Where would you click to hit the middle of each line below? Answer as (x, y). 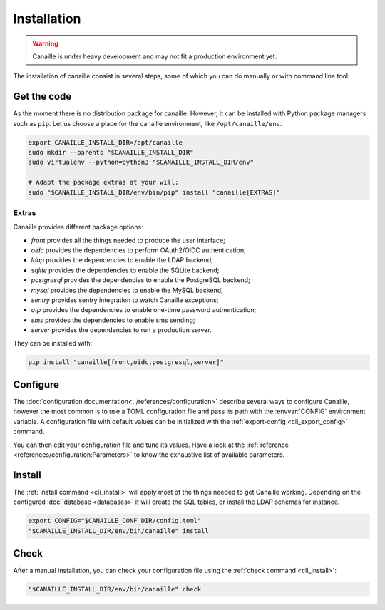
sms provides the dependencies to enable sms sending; (113, 320)
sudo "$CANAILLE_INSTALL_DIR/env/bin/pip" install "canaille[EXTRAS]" (154, 192)
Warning (45, 43)
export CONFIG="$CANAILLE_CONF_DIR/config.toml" (115, 521)
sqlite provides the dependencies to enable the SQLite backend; (125, 270)
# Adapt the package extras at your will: (103, 182)
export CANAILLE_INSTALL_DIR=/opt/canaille (106, 142)
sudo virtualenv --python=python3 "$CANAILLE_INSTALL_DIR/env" (141, 162)
